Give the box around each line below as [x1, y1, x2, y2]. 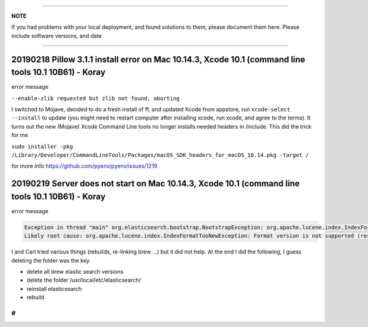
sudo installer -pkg [11, 143, 74, 150]
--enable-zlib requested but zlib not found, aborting [11, 95, 180, 102]
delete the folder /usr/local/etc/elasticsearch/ [26, 276, 141, 284]
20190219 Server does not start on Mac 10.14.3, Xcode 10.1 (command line [11, 178, 300, 189]
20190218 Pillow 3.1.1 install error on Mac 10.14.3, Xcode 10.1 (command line [11, 54, 305, 64]
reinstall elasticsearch [26, 285, 82, 292]
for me [11, 132, 28, 139]
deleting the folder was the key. [11, 257, 91, 264]
